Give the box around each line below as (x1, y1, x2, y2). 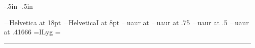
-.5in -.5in (4, 1, 33, 11)
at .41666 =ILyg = (4, 27, 61, 37)
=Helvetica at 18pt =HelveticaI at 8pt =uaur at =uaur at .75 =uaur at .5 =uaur (4, 17, 249, 27)
